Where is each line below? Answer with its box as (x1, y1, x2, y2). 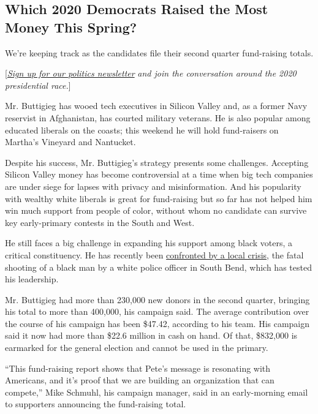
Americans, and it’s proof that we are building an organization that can (5, 374, 274, 386)
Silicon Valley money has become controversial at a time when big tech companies (5, 168, 313, 181)
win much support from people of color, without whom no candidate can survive (5, 204, 307, 217)
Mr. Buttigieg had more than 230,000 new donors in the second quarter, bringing (5, 293, 310, 306)
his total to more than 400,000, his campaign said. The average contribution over (5, 305, 309, 318)
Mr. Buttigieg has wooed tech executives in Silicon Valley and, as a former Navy (5, 99, 308, 112)
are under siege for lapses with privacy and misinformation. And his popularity (5, 179, 301, 192)
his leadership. (5, 273, 59, 285)
